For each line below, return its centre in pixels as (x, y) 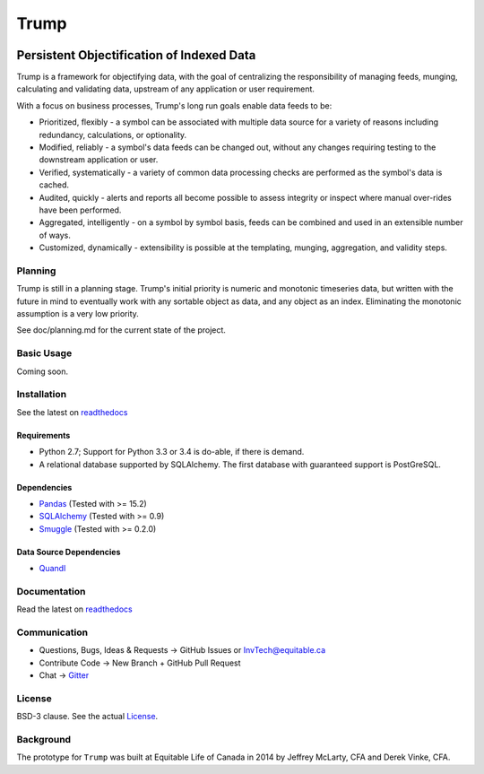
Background (44, 740)
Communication (52, 632)
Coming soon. (43, 371)
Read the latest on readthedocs (75, 609)
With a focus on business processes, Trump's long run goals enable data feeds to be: (174, 105)
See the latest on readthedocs (72, 412)
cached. (54, 185)
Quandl (52, 569)
